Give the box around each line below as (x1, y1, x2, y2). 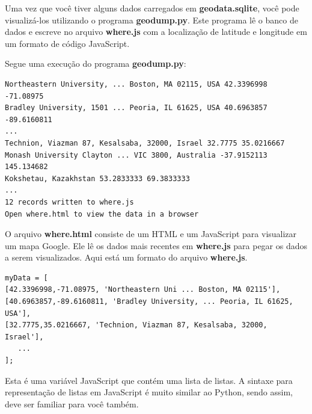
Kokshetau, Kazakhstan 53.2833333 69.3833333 (5, 174, 190, 183)
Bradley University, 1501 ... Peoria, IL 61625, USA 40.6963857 (5, 103, 268, 113)
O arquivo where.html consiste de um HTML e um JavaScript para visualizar (5, 227, 297, 240)
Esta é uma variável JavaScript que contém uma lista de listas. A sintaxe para (5, 374, 293, 386)
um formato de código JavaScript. (5, 37, 130, 49)
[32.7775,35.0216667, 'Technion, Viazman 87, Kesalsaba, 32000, (5, 321, 268, 330)
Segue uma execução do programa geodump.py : (5, 57, 186, 70)
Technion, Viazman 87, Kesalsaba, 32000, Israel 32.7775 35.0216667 (5, 138, 285, 147)
